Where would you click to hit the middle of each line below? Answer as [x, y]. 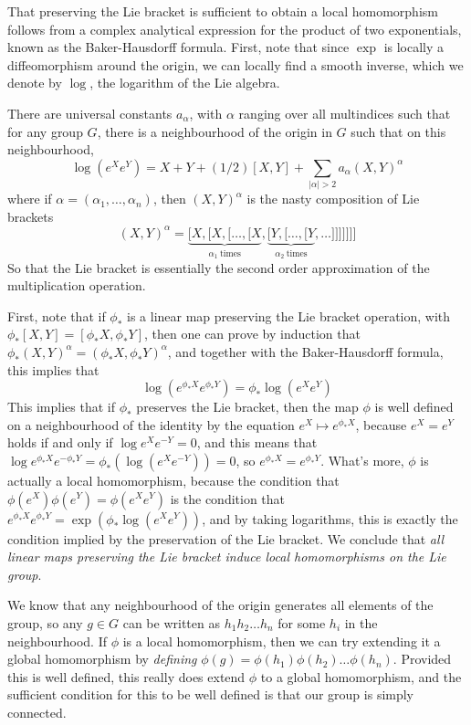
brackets [31, 216]
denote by [35, 83]
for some [302, 622]
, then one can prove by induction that [252, 334]
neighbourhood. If [57, 641]
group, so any [45, 622]
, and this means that [257, 442]
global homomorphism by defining [102, 659]
